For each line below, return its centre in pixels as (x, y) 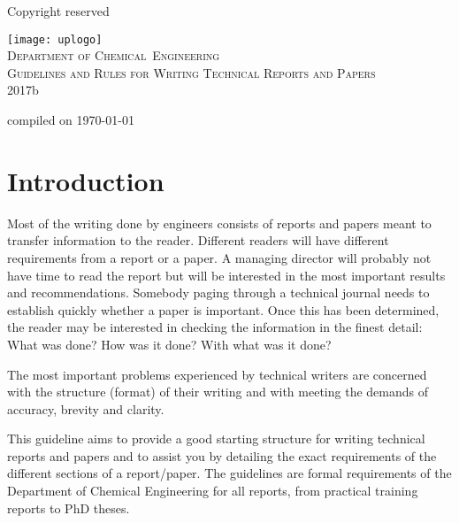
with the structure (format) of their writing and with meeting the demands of (218, 392)
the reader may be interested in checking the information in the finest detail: (215, 327)
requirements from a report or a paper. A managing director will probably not (219, 257)
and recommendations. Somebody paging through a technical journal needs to (218, 292)
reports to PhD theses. (69, 508)
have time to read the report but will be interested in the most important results (226, 275)
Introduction (86, 180)
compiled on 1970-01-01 (71, 120)
